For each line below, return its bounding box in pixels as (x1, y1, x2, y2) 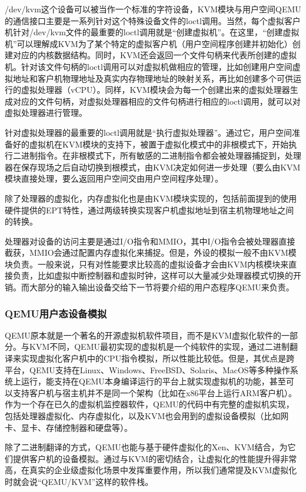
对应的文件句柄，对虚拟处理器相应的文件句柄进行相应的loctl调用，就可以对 (12, 95, 301, 107)
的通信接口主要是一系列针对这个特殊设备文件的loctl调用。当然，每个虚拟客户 (5, 14, 301, 26)
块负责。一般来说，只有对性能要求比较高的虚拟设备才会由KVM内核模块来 (5, 257, 289, 270)
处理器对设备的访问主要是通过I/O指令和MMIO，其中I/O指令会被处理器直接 (5, 235, 295, 247)
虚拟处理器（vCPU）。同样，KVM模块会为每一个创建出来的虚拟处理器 (21, 83, 290, 96)
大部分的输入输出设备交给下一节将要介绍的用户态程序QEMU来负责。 (29, 281, 294, 293)
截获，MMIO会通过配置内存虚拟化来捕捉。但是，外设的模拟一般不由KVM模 (5, 246, 297, 259)
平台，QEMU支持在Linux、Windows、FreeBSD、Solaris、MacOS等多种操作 (5, 363, 290, 376)
